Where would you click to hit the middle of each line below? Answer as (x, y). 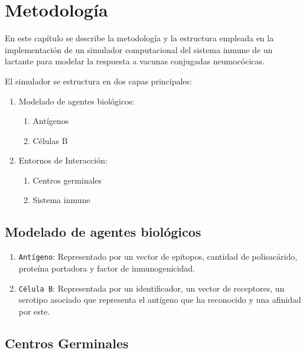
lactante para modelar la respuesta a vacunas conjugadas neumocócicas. (135, 61)
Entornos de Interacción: (63, 160)
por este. (34, 311)
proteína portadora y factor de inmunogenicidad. (107, 268)
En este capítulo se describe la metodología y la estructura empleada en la (139, 38)
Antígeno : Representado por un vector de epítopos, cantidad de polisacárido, (158, 256)
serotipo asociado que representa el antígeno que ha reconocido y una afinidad (160, 300)
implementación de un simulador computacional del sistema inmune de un (139, 49)
